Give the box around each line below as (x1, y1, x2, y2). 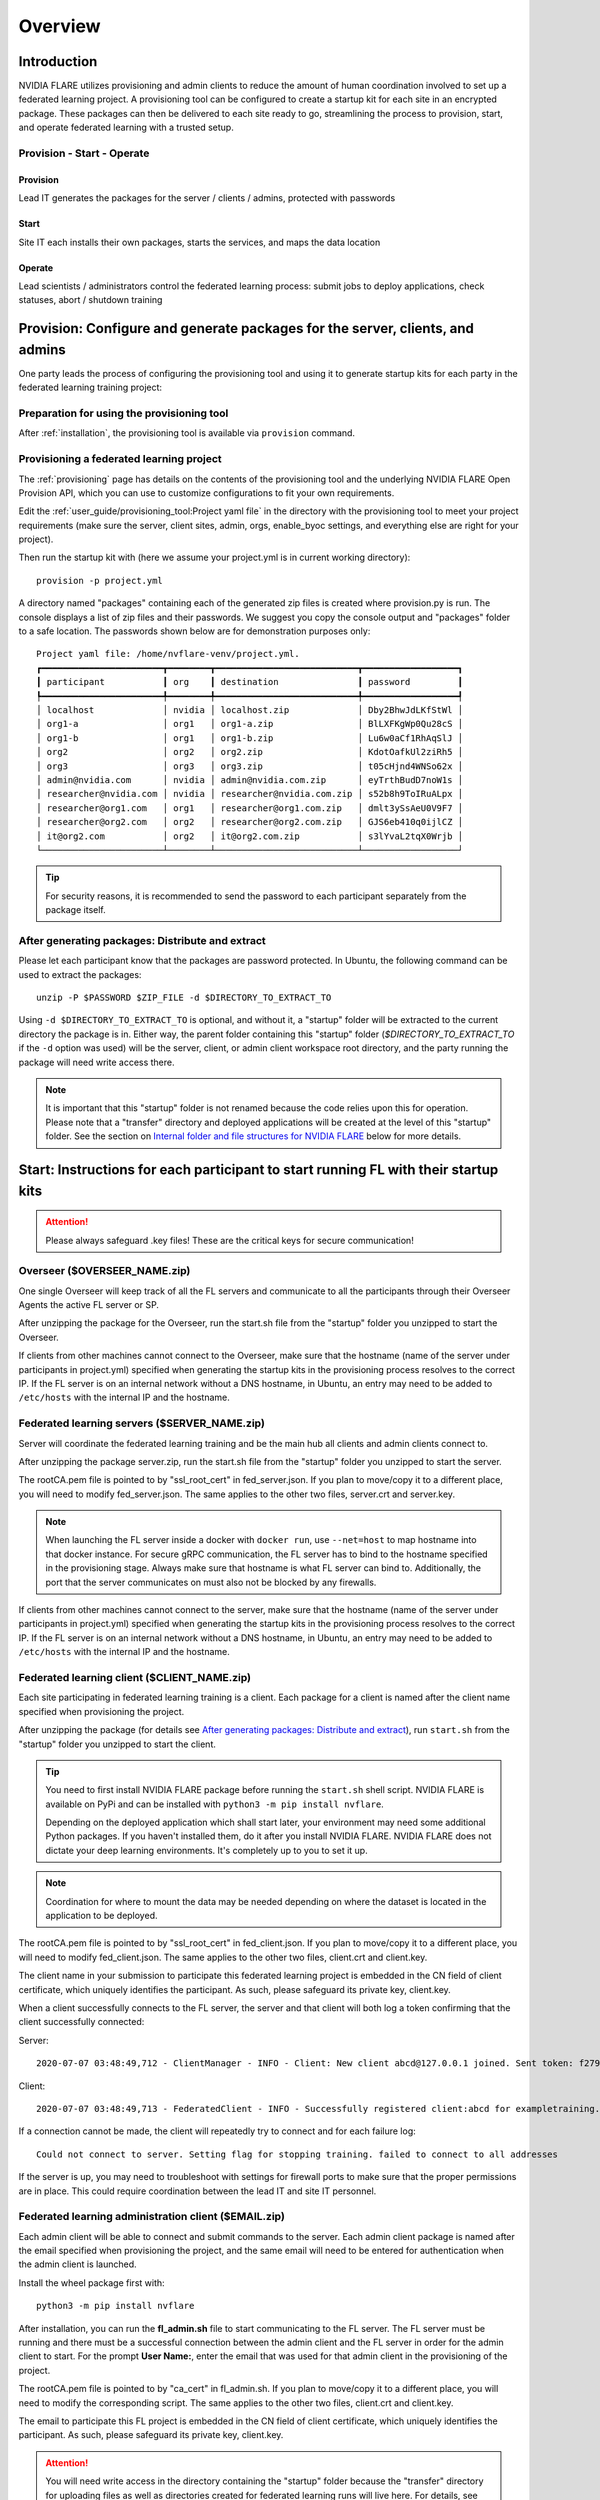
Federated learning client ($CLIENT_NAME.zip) (18, 1670, 252, 1684)
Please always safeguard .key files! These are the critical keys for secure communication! (45, 1234, 414, 1246)
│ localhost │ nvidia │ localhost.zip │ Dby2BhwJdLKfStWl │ (36, 705, 464, 715)
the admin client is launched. (18, 2258, 137, 2270)
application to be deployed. (45, 1910, 158, 1922)
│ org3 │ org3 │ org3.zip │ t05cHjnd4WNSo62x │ (36, 760, 464, 772)
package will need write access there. (18, 1056, 175, 1068)
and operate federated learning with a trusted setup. (18, 121, 234, 134)
